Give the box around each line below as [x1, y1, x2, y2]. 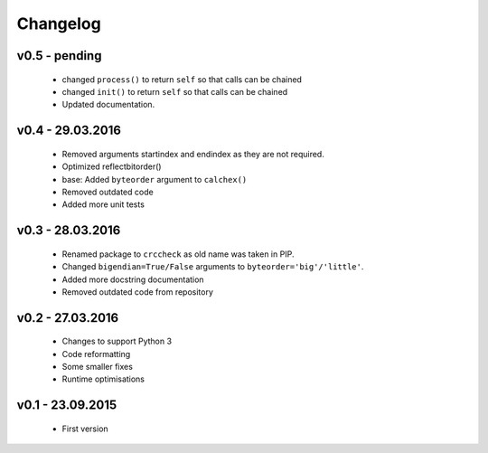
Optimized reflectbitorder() [61, 161, 162, 172]
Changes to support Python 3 [61, 335, 172, 347]
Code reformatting [61, 348, 131, 359]
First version [61, 423, 108, 434]
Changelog [16, 14, 101, 33]
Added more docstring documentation [61, 274, 204, 285]
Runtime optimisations [61, 373, 145, 384]
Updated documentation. [61, 99, 155, 110]
